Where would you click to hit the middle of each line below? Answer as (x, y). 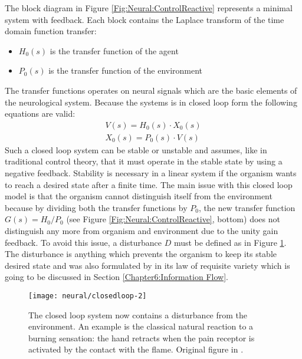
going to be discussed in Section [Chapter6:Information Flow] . (116, 277)
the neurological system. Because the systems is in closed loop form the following (151, 102)
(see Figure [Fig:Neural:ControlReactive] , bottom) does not (173, 219)
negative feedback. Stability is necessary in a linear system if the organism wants (151, 173)
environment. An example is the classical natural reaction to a (141, 326)
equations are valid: (40, 113)
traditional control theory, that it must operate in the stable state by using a (144, 161)
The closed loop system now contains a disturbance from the (138, 314)
